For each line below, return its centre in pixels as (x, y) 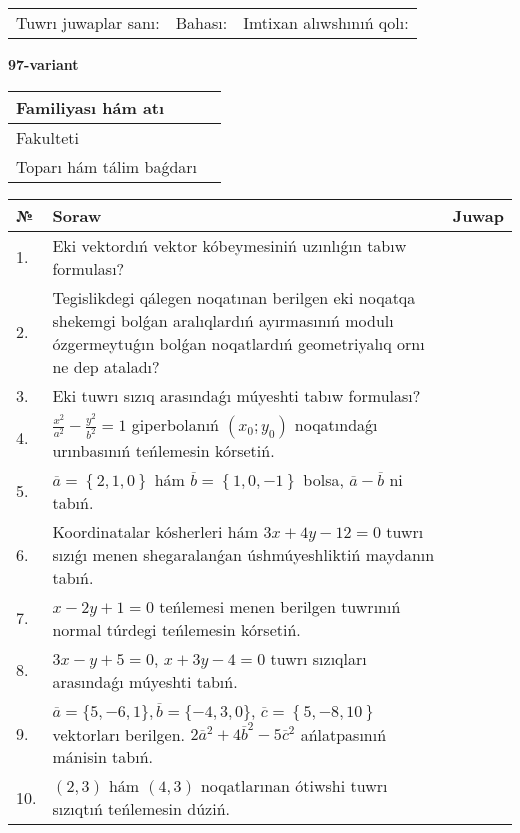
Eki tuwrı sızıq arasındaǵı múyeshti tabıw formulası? (236, 395)
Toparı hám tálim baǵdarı (107, 166)
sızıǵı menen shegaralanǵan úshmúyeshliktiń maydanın (243, 554)
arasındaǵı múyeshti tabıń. (145, 681)
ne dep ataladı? (106, 366)
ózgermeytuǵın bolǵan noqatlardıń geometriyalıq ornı (238, 343)
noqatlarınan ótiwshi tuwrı (294, 786)
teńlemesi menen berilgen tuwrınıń (280, 606)
